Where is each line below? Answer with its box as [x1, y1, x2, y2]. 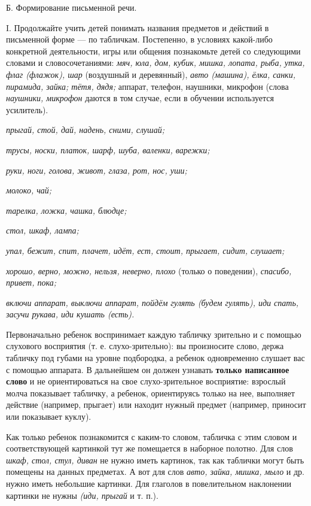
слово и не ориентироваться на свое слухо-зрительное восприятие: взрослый [6, 375, 286, 387]
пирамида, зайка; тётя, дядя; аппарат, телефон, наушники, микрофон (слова [6, 80, 289, 92]
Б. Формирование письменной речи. [6, 1, 137, 13]
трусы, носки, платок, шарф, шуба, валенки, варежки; [6, 143, 210, 156]
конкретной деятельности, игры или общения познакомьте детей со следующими [6, 44, 301, 57]
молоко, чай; [6, 184, 52, 196]
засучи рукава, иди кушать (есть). [6, 308, 135, 320]
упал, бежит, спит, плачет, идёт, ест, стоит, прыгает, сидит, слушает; [6, 244, 285, 256]
